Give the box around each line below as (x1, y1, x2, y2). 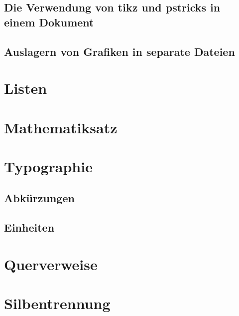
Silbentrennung (4, 293, 111, 314)
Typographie (4, 156, 93, 176)
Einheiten (4, 220, 55, 235)
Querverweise (4, 254, 98, 274)
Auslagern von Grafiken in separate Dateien (4, 43, 235, 59)
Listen (4, 78, 47, 98)
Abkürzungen (4, 190, 75, 206)
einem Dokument (4, 14, 94, 29)
